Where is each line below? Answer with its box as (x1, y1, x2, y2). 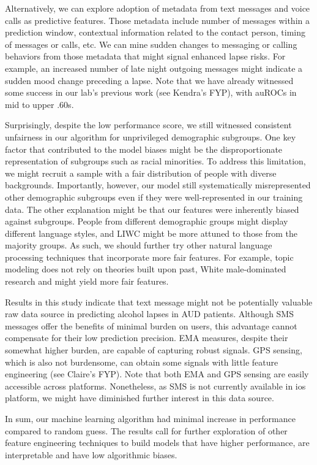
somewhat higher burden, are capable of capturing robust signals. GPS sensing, (5, 344, 302, 356)
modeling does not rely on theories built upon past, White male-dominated (5, 263, 286, 275)
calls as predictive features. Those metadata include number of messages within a (5, 13, 310, 26)
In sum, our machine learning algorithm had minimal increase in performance (5, 412, 296, 425)
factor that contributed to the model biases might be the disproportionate (5, 142, 283, 155)
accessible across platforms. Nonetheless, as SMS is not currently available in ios (5, 379, 306, 392)
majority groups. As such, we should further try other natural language (5, 239, 272, 252)
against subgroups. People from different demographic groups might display (5, 215, 288, 228)
